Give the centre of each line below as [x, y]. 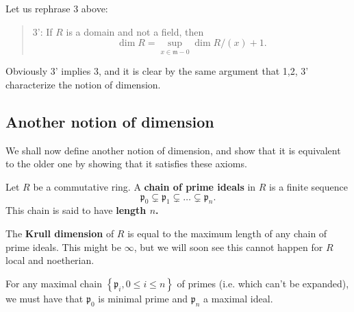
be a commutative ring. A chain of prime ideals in [144, 186]
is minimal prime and [143, 298]
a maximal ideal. [238, 298]
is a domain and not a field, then [135, 31]
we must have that [45, 298]
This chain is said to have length [76, 210]
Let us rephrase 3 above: [57, 8]
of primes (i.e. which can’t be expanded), [263, 283]
